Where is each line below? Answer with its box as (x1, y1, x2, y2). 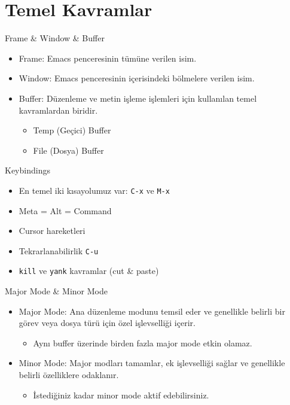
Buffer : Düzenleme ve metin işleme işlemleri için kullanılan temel (19, 92, 257, 104)
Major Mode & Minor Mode (5, 285, 108, 297)
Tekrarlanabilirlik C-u (19, 244, 99, 257)
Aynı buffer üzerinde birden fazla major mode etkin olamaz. (33, 336, 252, 349)
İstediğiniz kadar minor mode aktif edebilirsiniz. (33, 388, 209, 401)
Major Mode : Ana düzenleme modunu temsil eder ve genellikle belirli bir (19, 304, 285, 317)
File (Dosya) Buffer (33, 144, 104, 156)
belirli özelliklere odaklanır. (19, 369, 119, 380)
